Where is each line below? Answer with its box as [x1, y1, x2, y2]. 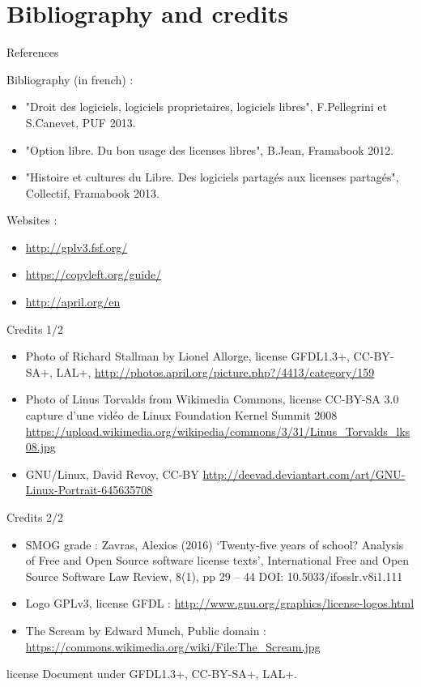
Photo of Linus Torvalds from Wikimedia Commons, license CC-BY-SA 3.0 [25, 390, 399, 408]
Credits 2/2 [6, 509, 64, 525]
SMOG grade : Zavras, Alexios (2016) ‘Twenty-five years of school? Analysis [25, 536, 404, 553]
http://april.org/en [25, 293, 121, 310]
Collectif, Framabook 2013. [25, 184, 159, 201]
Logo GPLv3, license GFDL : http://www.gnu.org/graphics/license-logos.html [25, 595, 415, 612]
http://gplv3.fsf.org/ [25, 238, 128, 255]
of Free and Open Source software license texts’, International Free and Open [25, 552, 410, 569]
